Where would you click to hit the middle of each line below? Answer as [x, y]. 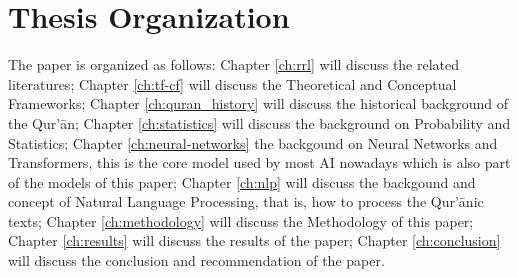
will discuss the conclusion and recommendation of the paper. [196, 260]
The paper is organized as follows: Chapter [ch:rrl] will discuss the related [234, 64]
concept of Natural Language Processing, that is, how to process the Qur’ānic [246, 201]
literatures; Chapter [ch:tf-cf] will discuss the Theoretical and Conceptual [232, 83]
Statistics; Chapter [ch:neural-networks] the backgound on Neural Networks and [253, 142]
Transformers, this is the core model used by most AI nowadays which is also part [259, 162]
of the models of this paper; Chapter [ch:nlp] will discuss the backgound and [242, 181]
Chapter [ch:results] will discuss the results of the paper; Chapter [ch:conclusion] [254, 240]
